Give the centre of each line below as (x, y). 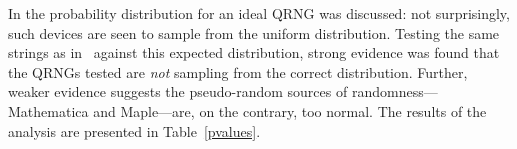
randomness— (394, 91)
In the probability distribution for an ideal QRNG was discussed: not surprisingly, (259, 13)
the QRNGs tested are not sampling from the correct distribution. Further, (238, 71)
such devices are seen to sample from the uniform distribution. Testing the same (254, 32)
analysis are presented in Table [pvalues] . (134, 130)
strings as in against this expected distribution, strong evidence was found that (254, 52)
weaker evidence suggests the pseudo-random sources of (178, 91)
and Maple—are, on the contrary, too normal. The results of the (290, 110)
